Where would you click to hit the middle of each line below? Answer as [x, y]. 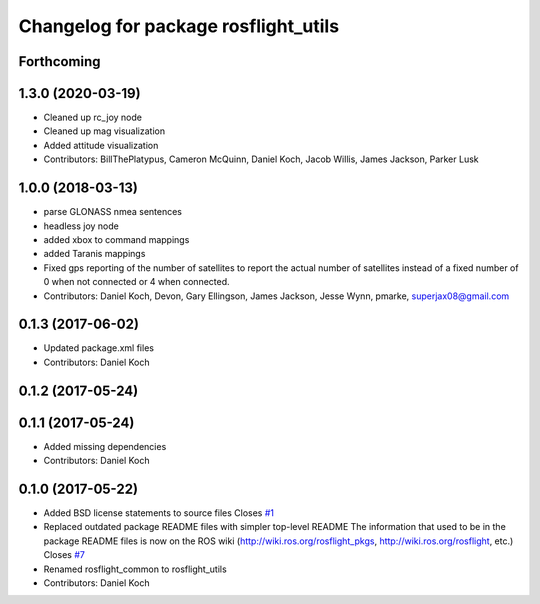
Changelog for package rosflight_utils [179, 26]
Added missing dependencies [105, 446]
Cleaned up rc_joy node [92, 117]
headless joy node [81, 226]
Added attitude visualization [101, 145]
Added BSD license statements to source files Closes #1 [159, 513]
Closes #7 [64, 555]
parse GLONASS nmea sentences [112, 212]
